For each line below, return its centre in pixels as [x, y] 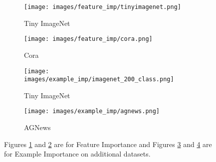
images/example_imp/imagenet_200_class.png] [99, 80]
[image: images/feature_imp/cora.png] [88, 39]
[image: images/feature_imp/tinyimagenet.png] [103, 7]
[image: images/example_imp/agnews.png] [92, 111]
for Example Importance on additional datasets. [77, 154]
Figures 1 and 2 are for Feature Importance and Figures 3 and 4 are [108, 144]
